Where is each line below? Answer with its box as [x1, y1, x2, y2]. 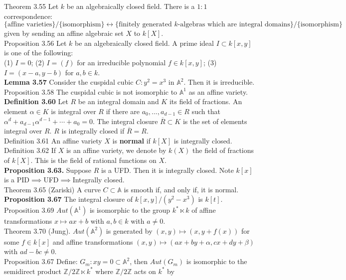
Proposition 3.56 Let [4, 37, 67, 48]
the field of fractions [192, 145, 254, 155]
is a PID [4, 174, 30, 185]
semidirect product [4, 266, 61, 276]
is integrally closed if [61, 126, 125, 136]
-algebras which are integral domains [177, 21, 290, 28]
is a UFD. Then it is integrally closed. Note [101, 164, 234, 175]
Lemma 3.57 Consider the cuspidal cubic [4, 77, 134, 87]
